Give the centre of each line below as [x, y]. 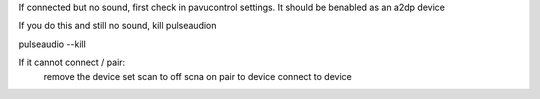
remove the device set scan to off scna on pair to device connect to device [197, 76]
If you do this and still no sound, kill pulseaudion [117, 26]
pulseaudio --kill [52, 44]
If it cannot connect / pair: [72, 62]
